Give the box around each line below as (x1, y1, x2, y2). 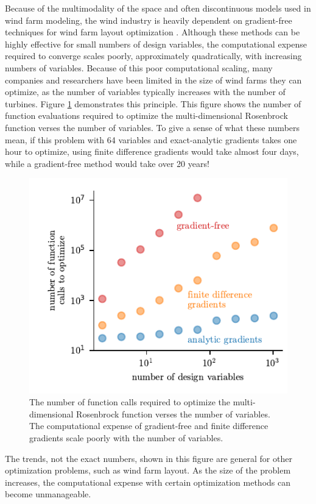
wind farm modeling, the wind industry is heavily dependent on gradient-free (5, 13, 292, 26)
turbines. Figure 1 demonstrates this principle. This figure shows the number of (5, 97, 301, 110)
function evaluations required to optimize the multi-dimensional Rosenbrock (5, 109, 288, 122)
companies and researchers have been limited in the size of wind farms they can (5, 73, 302, 86)
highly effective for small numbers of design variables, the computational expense (5, 37, 307, 50)
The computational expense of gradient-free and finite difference (29, 419, 269, 432)
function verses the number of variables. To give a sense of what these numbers (5, 121, 300, 133)
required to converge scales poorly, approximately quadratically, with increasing (5, 49, 302, 62)
